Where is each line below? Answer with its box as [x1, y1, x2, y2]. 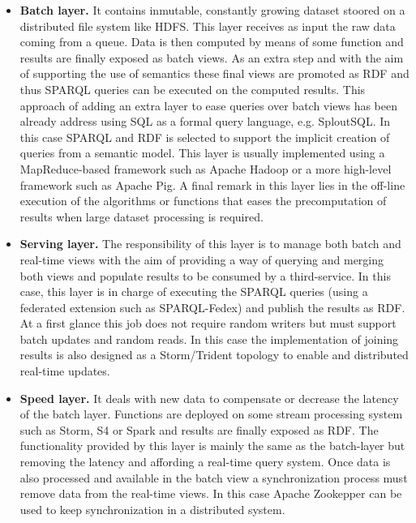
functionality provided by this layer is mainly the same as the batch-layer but [19, 437, 405, 454]
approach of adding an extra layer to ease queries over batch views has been [19, 96, 397, 114]
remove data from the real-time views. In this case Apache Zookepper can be [19, 485, 402, 502]
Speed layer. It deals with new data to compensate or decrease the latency [19, 389, 399, 406]
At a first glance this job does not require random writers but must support [19, 315, 397, 332]
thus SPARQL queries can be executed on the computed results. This [19, 80, 366, 97]
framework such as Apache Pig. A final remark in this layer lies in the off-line [19, 176, 405, 193]
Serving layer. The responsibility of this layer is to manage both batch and [19, 235, 401, 252]
